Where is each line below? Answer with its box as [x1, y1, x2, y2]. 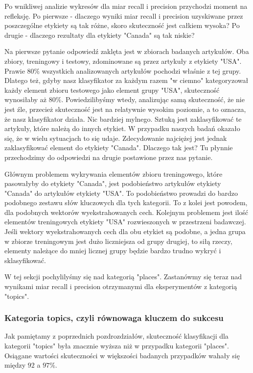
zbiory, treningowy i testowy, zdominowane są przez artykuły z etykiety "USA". [4, 55, 242, 66]
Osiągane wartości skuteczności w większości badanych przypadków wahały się [4, 350, 240, 360]
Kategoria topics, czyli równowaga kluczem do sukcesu [4, 312, 224, 324]
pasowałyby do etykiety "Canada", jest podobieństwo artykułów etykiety [4, 178, 221, 188]
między [4, 360, 26, 370]
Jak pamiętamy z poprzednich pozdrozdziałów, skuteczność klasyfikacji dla [4, 331, 229, 341]
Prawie [4, 65, 25, 76]
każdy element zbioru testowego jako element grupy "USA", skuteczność [4, 84, 220, 95]
